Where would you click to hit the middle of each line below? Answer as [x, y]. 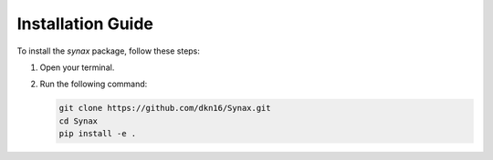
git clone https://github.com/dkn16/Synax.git [165, 108]
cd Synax [79, 121]
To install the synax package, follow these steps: [109, 51]
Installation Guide [85, 24]
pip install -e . [98, 134]
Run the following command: [94, 84]
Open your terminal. [77, 67]
